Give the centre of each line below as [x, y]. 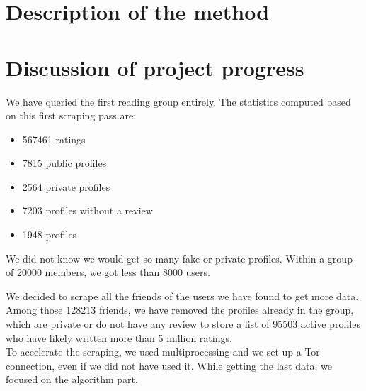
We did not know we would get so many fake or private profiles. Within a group [179, 258]
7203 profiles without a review [87, 210]
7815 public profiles [64, 163]
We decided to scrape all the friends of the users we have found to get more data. [182, 296]
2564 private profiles [66, 186]
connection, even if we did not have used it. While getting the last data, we [169, 365]
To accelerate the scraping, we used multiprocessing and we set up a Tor [163, 352]
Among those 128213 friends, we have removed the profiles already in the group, [180, 310]
